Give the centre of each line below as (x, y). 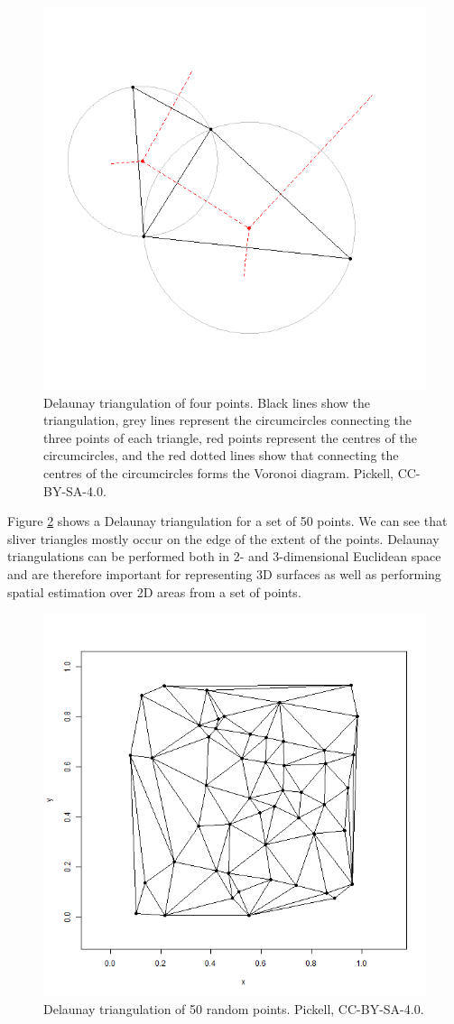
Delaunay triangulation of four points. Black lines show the (207, 402)
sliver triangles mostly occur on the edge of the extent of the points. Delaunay (223, 538)
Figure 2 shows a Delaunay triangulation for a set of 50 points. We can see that (227, 521)
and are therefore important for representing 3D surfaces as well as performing (224, 573)
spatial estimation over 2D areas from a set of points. (154, 591)
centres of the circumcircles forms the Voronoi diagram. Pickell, (218, 472)
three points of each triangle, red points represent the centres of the (230, 437)
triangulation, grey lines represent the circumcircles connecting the (228, 420)
